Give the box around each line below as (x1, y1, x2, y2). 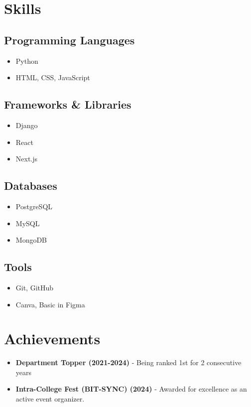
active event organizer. (15, 394, 85, 404)
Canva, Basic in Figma (15, 299, 85, 309)
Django (15, 120, 38, 130)
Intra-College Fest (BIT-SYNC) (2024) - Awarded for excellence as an (15, 384, 247, 394)
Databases (4, 178, 57, 193)
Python (15, 55, 38, 66)
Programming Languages (4, 32, 135, 47)
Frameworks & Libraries (4, 97, 131, 112)
